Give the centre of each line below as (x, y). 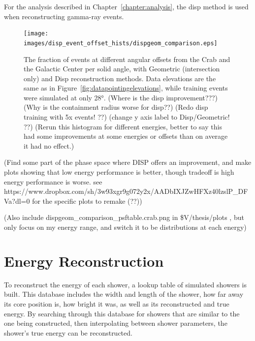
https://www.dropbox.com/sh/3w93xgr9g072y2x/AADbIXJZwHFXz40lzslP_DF (126, 191)
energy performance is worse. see (53, 181)
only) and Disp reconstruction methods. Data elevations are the (120, 78)
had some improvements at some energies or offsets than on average (126, 136)
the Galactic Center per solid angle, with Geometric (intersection (122, 69)
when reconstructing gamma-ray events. (64, 16)
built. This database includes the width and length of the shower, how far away (124, 294)
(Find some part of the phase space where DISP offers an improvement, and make (128, 162)
